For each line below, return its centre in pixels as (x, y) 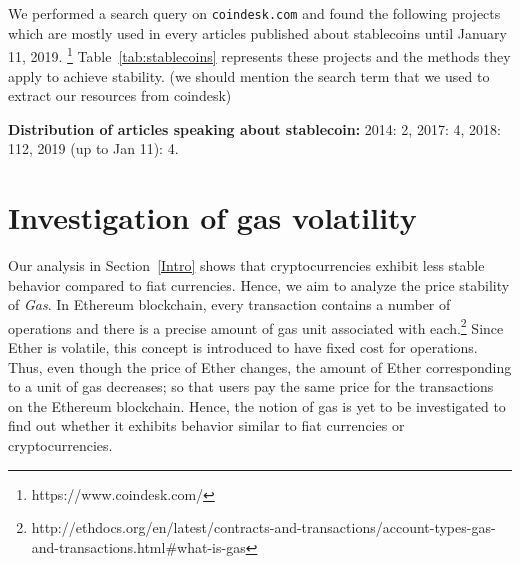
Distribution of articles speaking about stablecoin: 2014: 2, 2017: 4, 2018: (254, 128)
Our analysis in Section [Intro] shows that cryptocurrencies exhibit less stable (246, 265)
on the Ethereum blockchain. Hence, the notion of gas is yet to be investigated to (257, 405)
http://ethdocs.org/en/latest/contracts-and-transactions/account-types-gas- (263, 527)
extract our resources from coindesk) (120, 95)
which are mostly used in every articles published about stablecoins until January (257, 32)
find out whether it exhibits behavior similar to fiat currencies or (206, 425)
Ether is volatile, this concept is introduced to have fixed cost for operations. (243, 347)
